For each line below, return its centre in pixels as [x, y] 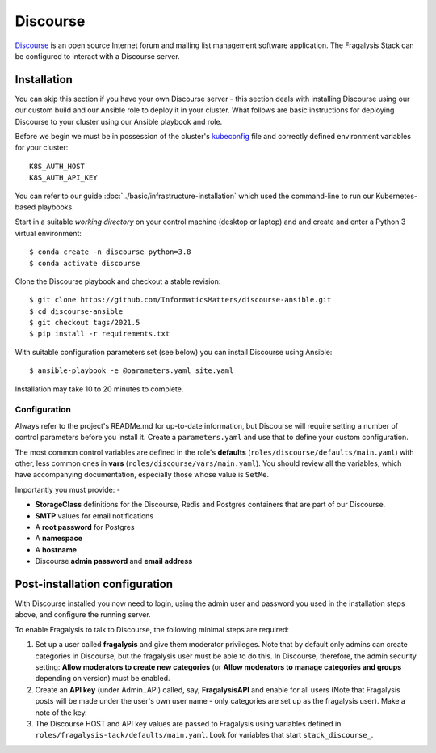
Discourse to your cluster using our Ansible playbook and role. [119, 121]
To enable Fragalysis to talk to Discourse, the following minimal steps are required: [152, 629]
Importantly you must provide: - [67, 489]
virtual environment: [48, 233]
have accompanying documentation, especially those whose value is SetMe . [142, 475]
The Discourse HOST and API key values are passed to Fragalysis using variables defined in [188, 723]
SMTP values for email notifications [94, 516]
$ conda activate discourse [85, 263]
